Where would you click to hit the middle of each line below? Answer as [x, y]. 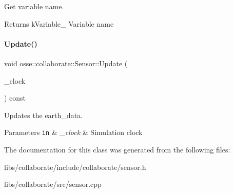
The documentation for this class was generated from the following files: [117, 150]
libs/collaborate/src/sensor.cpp [53, 184]
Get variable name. [34, 6]
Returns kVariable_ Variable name [59, 23]
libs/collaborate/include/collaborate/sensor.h [75, 167]
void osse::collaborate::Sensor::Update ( [66, 63]
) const [15, 98]
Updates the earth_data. [43, 115]
